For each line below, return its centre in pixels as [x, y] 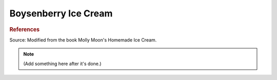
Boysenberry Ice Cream [61, 13]
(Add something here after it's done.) [63, 64]
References [25, 29]
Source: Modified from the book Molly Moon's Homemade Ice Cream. [83, 40]
